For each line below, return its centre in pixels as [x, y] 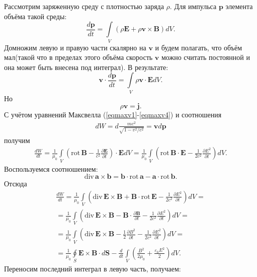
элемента [239, 6]
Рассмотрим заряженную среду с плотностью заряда [84, 6]
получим [17, 140]
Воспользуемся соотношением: [51, 168]
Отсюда [16, 184]
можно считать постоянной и [205, 57]
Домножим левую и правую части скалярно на [75, 47]
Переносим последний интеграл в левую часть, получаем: [93, 269]
